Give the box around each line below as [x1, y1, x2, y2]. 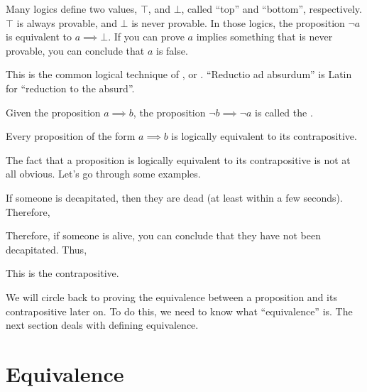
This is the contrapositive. [6, 266, 119, 281]
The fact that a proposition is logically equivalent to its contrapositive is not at [6, 152, 351, 167]
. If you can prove [108, 29, 185, 44]
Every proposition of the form [6, 129, 136, 143]
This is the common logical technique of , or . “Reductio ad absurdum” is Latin [6, 67, 352, 82]
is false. [156, 43, 188, 58]
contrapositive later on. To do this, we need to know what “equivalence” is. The [6, 303, 353, 318]
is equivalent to [6, 29, 72, 44]
